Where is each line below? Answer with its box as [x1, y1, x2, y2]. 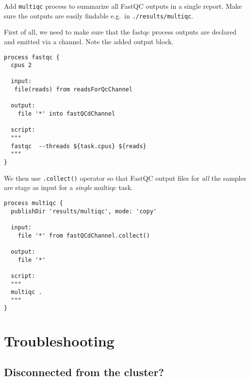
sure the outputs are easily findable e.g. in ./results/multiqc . [4, 10, 193, 20]
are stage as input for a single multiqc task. [4, 182, 133, 192]
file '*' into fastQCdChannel [17, 110, 116, 118]
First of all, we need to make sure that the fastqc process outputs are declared [4, 27, 237, 37]
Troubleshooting [4, 331, 115, 351]
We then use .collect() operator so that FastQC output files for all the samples [4, 173, 247, 183]
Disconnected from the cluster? [4, 364, 164, 379]
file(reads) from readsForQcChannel [14, 86, 133, 93]
